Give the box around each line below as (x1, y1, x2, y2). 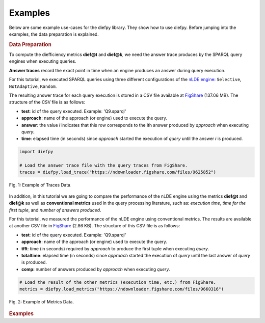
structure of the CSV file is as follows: (9, 99, 85, 105)
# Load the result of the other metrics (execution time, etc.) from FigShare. (19, 279, 216, 285)
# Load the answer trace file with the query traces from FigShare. (19, 162, 188, 168)
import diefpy (19, 149, 53, 155)
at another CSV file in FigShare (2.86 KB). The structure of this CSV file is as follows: (9, 223, 180, 229)
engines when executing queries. (9, 58, 77, 64)
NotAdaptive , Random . (9, 83, 57, 89)
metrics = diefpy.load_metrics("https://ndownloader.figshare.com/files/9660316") (19, 286, 224, 292)
